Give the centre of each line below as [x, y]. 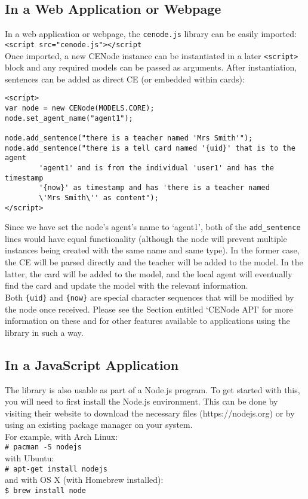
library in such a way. [44, 332]
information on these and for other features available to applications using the [147, 321]
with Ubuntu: [30, 458]
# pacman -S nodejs [43, 447]
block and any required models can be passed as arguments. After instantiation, [151, 67]
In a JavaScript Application [92, 364]
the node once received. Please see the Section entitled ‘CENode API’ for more [149, 309]
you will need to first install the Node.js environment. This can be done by [141, 401]
